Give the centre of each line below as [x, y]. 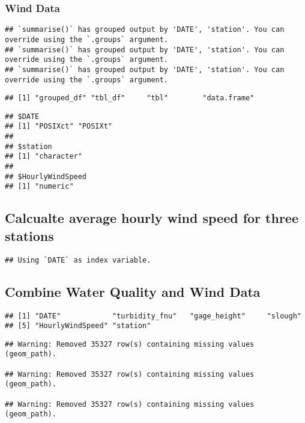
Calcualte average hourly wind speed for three [152, 218]
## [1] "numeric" [39, 187]
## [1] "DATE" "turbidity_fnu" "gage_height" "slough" [153, 316]
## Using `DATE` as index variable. [78, 260]
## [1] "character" [44, 157]
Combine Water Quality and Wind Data [133, 291]
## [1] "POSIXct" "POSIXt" [59, 126]
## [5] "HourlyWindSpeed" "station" [78, 326]
